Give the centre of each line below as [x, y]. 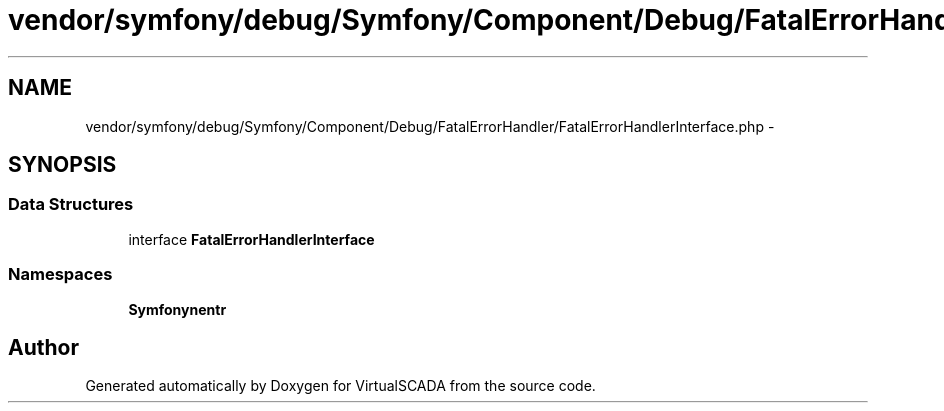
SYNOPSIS [62, 165]
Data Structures [71, 204]
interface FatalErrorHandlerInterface [251, 239]
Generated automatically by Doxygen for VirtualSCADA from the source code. [340, 386]
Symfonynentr [177, 309]
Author [43, 347]
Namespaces [60, 274]
